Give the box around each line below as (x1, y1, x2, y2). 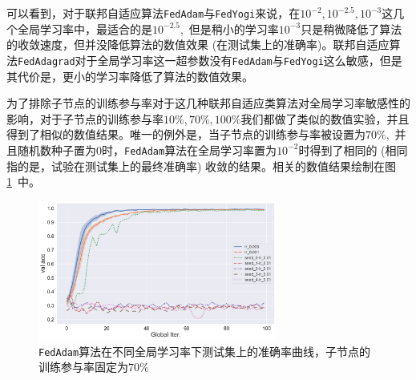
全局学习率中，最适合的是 (17, 20, 152, 37)
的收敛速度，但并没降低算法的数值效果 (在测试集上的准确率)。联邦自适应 (6, 36, 390, 53)
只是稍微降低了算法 (301, 20, 402, 37)
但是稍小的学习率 (188, 20, 279, 37)
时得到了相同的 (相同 (298, 141, 408, 158)
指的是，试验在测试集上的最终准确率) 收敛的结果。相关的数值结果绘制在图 (6, 157, 397, 174)
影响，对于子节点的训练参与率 (6, 110, 164, 127)
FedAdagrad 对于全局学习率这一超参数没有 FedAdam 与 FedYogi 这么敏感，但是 (18, 51, 402, 68)
